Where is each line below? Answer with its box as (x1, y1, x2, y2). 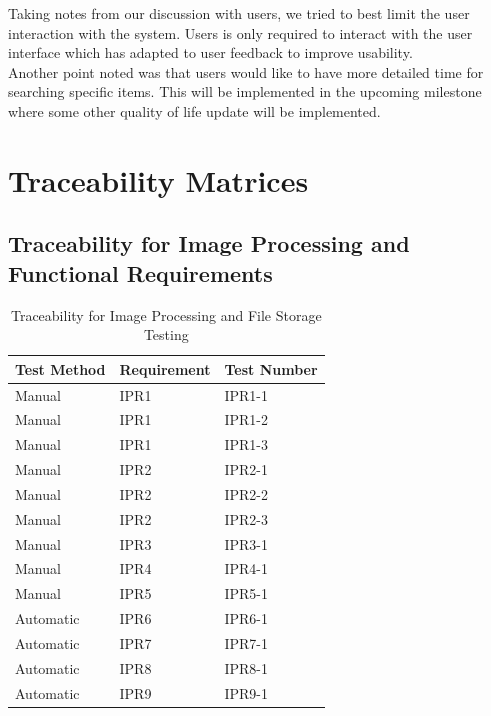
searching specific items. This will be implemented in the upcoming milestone (8, 81, 482, 102)
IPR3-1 (224, 533, 269, 554)
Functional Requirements (8, 257, 273, 288)
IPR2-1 (224, 459, 269, 480)
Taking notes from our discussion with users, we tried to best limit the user (8, 3, 470, 23)
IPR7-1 (224, 633, 269, 653)
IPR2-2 (224, 483, 269, 504)
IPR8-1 (224, 657, 269, 678)
